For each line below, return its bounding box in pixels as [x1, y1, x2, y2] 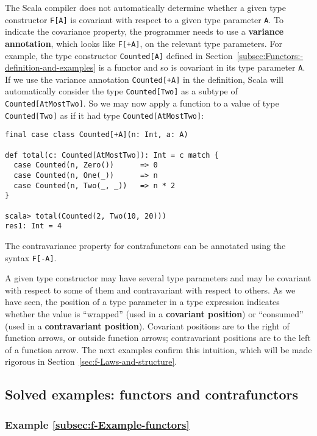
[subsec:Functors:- [237, 49, 304, 62]
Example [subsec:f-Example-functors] [5, 417, 190, 432]
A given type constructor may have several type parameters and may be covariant [5, 272, 312, 284]
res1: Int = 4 [5, 222, 62, 231]
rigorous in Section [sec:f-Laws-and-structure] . [5, 355, 177, 368]
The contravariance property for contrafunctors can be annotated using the [5, 239, 286, 251]
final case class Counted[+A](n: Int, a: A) [5, 130, 188, 139]
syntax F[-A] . [5, 251, 57, 264]
